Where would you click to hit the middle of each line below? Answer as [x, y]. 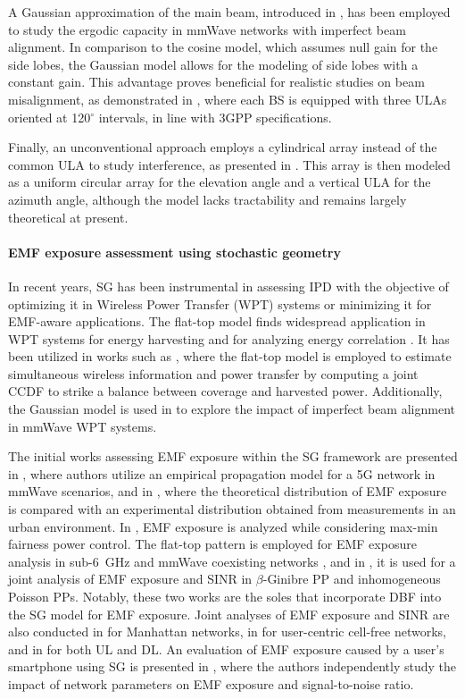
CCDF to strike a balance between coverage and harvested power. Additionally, [225, 391]
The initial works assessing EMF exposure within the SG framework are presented [233, 456]
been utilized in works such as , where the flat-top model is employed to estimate [230, 356]
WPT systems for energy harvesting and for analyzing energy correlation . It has [229, 338]
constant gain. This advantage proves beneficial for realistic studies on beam [216, 82]
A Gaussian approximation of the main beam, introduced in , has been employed [229, 12]
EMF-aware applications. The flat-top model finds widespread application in [217, 321]
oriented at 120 [50, 117]
